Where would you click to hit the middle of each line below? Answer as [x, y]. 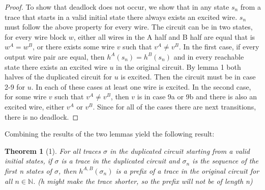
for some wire [26, 97]
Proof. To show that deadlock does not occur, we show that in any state [117, 7]
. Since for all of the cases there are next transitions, [174, 106]
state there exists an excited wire [56, 66]
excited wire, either [35, 106]
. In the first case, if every [219, 47]
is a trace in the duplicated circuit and [121, 161]
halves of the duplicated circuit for [58, 77]
